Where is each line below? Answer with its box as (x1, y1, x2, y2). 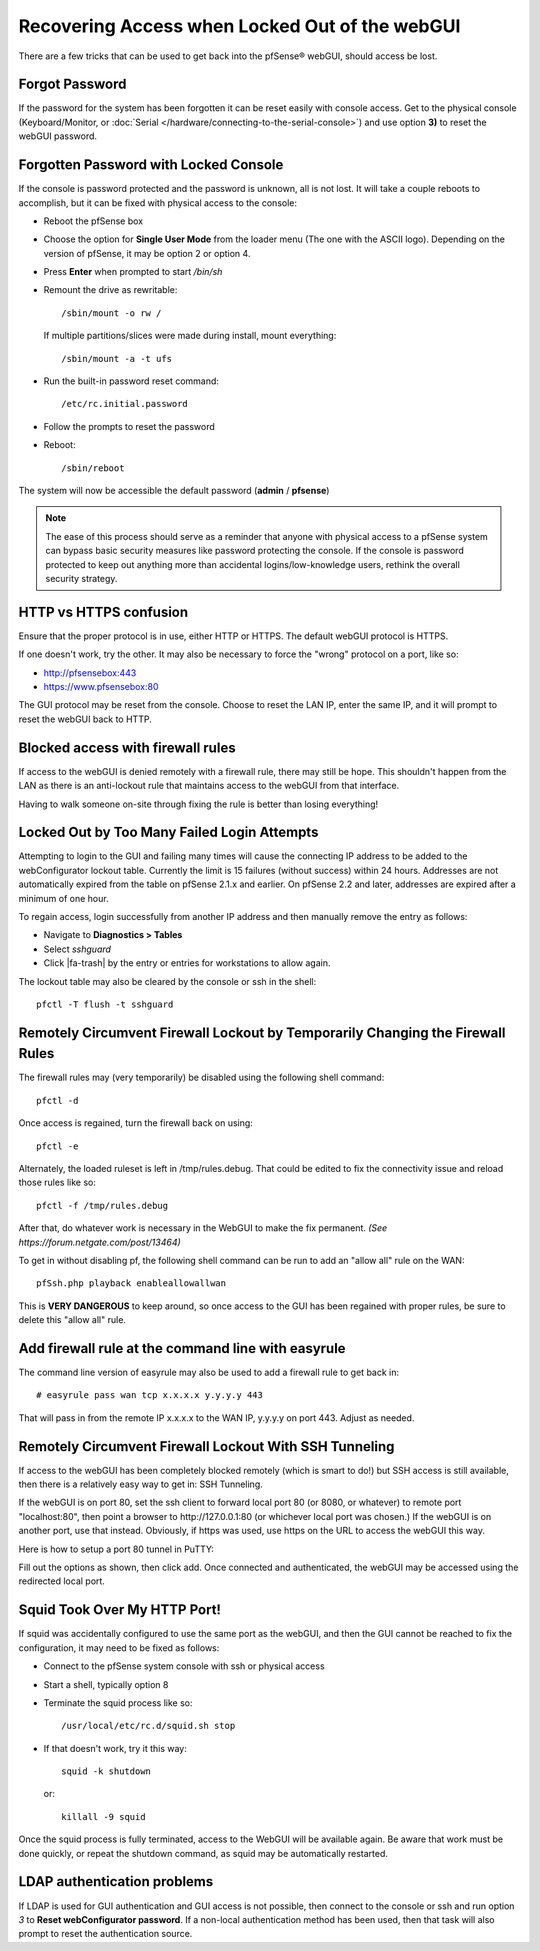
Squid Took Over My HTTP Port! (18, 1601, 222, 1619)
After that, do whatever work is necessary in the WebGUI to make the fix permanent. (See (18, 1222, 388, 1234)
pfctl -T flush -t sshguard (36, 998, 174, 1010)
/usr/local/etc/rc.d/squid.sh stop (61, 1720, 236, 1732)
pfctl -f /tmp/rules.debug (36, 1200, 169, 1211)
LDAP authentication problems (18, 1873, 214, 1890)
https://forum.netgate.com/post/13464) (18, 1236, 182, 1248)
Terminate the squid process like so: (43, 1696, 193, 1709)
